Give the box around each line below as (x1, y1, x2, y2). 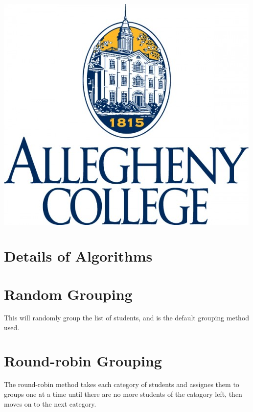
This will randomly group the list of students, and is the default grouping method (4, 313, 250, 323)
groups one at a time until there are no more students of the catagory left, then (4, 389, 242, 399)
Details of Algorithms (4, 245, 153, 266)
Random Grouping (4, 284, 133, 304)
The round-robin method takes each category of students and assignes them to (4, 379, 239, 389)
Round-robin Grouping (4, 351, 162, 371)
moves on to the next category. (4, 398, 96, 409)
